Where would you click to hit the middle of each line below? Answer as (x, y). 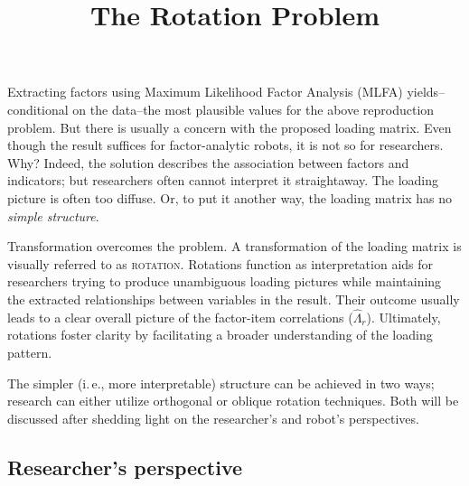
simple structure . (53, 215)
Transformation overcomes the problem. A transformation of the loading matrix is (234, 246)
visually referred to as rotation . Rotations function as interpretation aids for (220, 263)
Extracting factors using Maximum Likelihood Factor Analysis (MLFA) (205, 92)
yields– (426, 92)
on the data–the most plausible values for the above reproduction (253, 109)
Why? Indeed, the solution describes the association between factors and (208, 162)
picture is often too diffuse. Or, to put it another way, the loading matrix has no (230, 197)
